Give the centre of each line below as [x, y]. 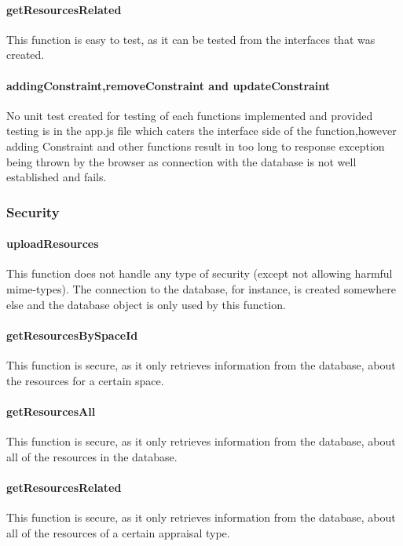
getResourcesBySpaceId [72, 335]
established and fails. [57, 177]
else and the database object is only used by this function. [146, 304]
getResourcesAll [51, 411]
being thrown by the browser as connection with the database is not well [181, 161]
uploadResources [53, 244]
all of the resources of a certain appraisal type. [118, 532]
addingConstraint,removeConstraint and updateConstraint [169, 85]
